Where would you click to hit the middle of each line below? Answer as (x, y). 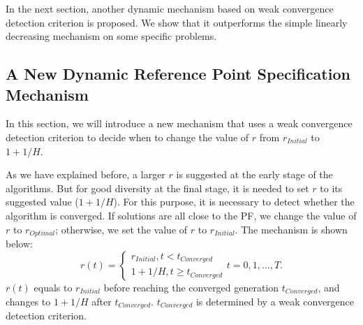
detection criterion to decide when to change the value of (127, 137)
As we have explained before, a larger (86, 174)
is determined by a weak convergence (275, 302)
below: (19, 243)
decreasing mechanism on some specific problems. (111, 36)
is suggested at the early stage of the (254, 174)
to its (331, 188)
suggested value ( (42, 202)
